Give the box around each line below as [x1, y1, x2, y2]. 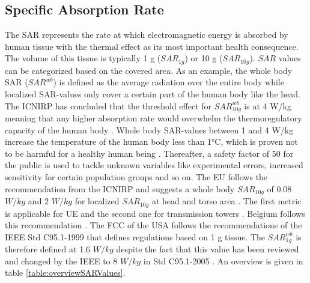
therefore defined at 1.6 [5, 243, 91, 255]
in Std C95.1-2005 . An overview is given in [143, 254, 303, 267]
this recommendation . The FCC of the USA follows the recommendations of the [5, 219, 302, 231]
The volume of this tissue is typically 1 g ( [5, 52, 161, 64]
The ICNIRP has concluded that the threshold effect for [5, 99, 212, 112]
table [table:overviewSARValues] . [5, 266, 126, 279]
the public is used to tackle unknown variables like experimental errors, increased [5, 159, 303, 171]
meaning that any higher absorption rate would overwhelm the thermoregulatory [5, 112, 302, 124]
